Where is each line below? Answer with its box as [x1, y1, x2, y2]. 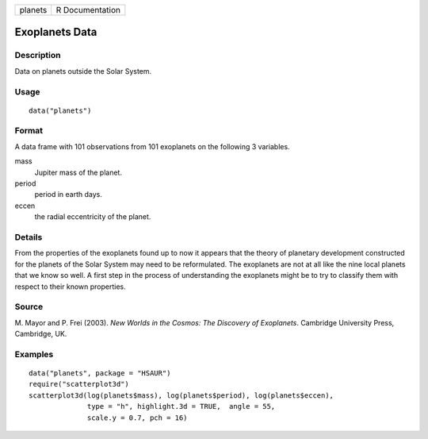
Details [14, 231, 43, 242]
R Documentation [55, 5, 120, 15]
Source [14, 302, 44, 313]
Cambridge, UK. [14, 329, 67, 339]
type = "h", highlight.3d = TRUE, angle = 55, [87, 402, 276, 411]
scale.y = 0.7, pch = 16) [87, 413, 188, 422]
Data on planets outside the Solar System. [14, 66, 152, 75]
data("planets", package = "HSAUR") [29, 369, 171, 377]
